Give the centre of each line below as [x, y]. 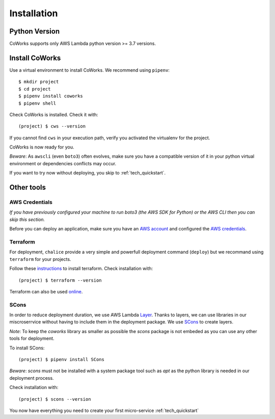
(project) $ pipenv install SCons [61, 359]
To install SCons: [27, 348]
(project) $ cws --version [52, 126]
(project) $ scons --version [55, 399]
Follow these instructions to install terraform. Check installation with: [81, 268]
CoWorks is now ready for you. [42, 147]
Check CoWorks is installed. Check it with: [54, 114]
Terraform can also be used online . [46, 291]
